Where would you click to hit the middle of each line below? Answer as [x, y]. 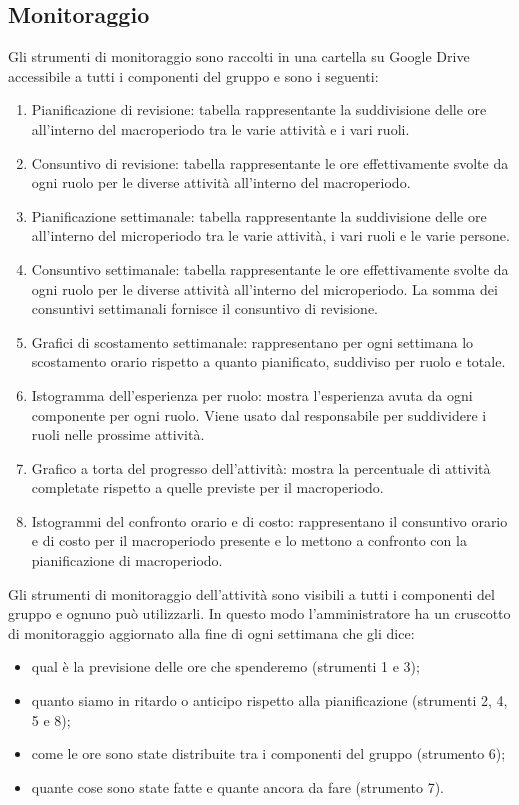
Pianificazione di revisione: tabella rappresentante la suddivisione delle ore [259, 109]
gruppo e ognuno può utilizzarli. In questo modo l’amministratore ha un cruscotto [259, 613]
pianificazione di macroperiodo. [127, 560]
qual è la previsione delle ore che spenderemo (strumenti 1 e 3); [225, 666]
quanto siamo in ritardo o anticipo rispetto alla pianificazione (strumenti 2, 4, [269, 700]
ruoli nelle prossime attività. [118, 434]
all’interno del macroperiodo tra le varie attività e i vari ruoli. [220, 128]
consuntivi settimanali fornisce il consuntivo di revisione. [205, 308]
